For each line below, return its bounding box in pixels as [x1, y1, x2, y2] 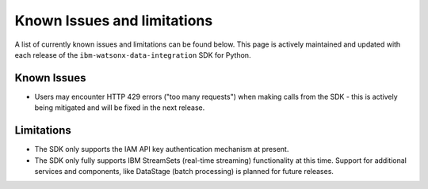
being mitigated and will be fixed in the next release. [34, 103, 205, 112]
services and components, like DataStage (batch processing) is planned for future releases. [34, 166, 334, 176]
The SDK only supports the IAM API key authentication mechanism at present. [34, 145, 289, 154]
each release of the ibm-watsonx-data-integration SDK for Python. [14, 50, 251, 59]
